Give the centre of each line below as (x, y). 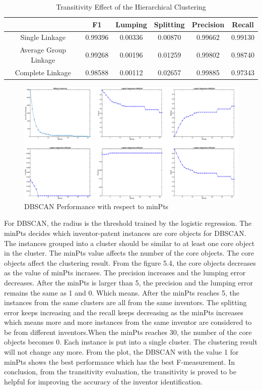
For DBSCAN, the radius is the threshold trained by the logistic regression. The (128, 223)
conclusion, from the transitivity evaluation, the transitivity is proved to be (120, 372)
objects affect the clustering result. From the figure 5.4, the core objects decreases (130, 262)
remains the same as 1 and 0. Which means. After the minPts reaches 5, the (122, 292)
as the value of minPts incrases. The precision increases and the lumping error (125, 273)
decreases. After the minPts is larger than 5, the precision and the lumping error (129, 282)
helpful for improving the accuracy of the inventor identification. (104, 381)
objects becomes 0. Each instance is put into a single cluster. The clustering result (131, 342)
